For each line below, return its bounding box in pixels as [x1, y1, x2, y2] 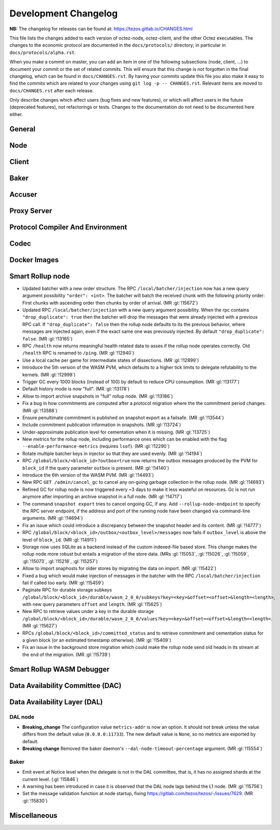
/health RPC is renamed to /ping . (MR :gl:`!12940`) [22, 350, 134, 356]
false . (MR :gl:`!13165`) [22, 335, 73, 342]
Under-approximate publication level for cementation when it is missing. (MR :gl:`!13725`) [22, 429, 210, 435]
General [9, 125, 36, 133]
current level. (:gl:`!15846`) [22, 776, 78, 782]
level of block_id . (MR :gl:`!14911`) [22, 537, 97, 543]
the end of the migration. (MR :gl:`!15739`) [22, 651, 111, 658]
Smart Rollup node [9, 272, 70, 281]
